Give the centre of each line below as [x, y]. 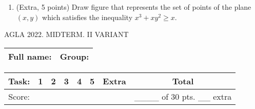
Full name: [30, 56]
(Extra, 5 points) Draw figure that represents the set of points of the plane [134, 7]
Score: [19, 96]
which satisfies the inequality [87, 17]
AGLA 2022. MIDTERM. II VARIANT [66, 34]
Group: [74, 56]
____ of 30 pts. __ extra [183, 96]
